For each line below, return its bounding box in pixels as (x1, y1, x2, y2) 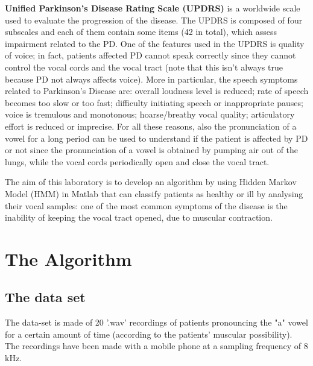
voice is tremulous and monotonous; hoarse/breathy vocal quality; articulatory (5, 108, 295, 121)
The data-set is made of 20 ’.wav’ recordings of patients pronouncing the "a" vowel (5, 316, 308, 329)
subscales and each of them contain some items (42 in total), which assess (5, 25, 277, 38)
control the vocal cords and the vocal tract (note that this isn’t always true (5, 60, 283, 73)
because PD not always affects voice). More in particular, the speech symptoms (5, 72, 298, 85)
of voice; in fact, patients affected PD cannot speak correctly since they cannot (5, 49, 296, 62)
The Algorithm (5, 246, 132, 271)
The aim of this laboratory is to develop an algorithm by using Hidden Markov (5, 175, 297, 188)
